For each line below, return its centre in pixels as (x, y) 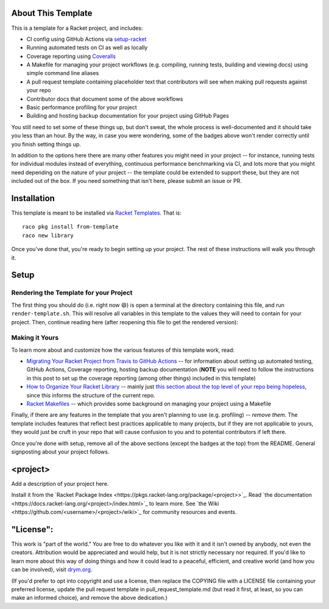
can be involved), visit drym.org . (52, 569)
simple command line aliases (63, 73)
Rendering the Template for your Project (72, 293)
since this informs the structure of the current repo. (91, 395)
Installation (33, 198)
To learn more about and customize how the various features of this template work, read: (123, 350)
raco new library (48, 235)
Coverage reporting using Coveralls (71, 56)
